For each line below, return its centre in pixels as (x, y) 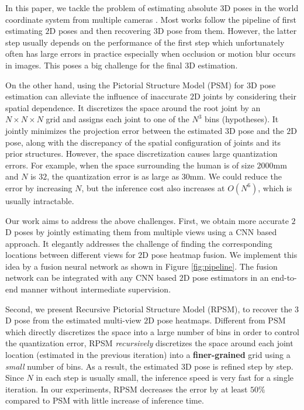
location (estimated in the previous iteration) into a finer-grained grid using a (148, 355)
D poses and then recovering (100, 31)
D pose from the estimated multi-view (73, 320)
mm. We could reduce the (236, 176)
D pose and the (256, 130)
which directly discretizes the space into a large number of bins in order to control (153, 331)
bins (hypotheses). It (242, 119)
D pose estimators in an (226, 278)
